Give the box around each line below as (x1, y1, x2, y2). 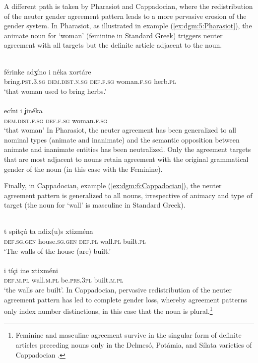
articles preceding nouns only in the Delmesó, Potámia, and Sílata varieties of (15, 340, 252, 350)
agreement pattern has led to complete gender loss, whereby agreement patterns (4, 294, 247, 304)
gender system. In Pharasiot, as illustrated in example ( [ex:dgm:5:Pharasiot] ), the (4, 20, 252, 31)
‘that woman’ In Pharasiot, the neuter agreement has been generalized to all (4, 125, 236, 135)
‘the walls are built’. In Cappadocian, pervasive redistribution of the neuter (4, 285, 232, 295)
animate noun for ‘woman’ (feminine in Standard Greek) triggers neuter (4, 30, 223, 40)
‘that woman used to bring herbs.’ (4, 85, 107, 96)
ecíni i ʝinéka (4, 105, 43, 115)
